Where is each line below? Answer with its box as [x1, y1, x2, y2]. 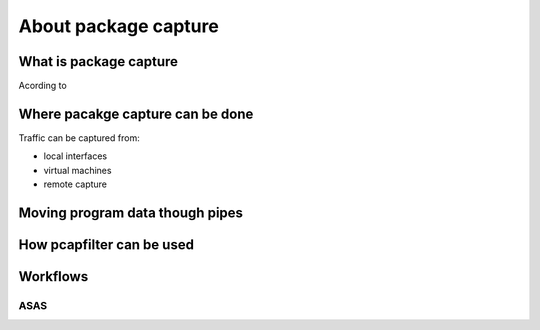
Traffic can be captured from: [18, 131, 140, 144]
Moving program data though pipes [18, 204, 244, 221]
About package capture [18, 15, 219, 37]
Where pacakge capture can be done [18, 105, 254, 122]
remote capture [43, 178, 108, 190]
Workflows [18, 268, 89, 285]
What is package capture [18, 53, 179, 70]
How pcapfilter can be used [18, 236, 195, 253]
